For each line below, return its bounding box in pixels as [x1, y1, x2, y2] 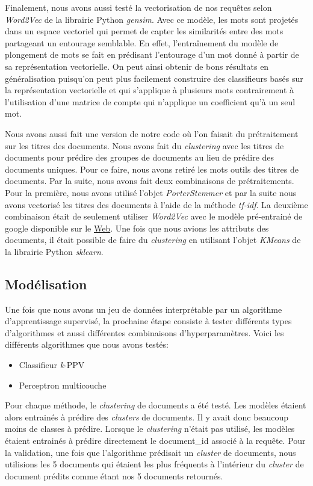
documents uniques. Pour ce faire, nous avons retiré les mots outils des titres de [5, 162, 299, 175]
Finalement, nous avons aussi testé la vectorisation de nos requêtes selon [5, 1, 272, 13]
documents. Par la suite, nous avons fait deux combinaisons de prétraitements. [5, 174, 294, 187]
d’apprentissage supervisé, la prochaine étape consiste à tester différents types [5, 315, 292, 327]
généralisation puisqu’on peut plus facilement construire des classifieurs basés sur [5, 72, 303, 84]
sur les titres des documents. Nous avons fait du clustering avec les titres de [5, 139, 284, 152]
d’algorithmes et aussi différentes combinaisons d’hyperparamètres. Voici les [5, 326, 284, 339]
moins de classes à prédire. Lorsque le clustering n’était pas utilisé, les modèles [5, 422, 295, 435]
